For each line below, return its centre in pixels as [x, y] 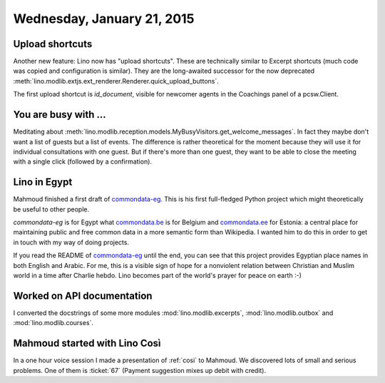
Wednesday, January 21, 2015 [104, 19]
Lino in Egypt [43, 182]
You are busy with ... [60, 115]
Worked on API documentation [83, 295]
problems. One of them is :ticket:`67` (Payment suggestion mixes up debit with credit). [140, 370]
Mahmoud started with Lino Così [87, 343]
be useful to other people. [51, 209]
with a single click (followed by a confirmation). [83, 161]
